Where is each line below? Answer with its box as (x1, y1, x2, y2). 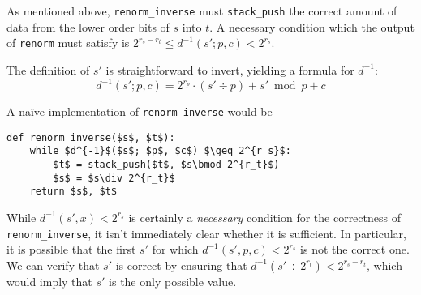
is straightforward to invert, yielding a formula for (105, 61, 354, 78)
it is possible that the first (6, 241, 136, 258)
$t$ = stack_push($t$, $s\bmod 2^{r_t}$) (53, 158, 280, 170)
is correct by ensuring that (115, 256, 247, 273)
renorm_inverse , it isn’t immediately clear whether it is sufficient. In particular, (6, 224, 407, 242)
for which (152, 241, 199, 258)
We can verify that (6, 256, 100, 273)
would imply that (6, 272, 92, 289)
